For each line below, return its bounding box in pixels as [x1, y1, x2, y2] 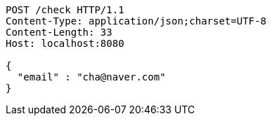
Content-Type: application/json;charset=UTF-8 [6, 15, 266, 27]
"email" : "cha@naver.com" [17, 71, 166, 83]
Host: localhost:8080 [6, 38, 124, 49]
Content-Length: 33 [6, 27, 112, 38]
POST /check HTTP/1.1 [6, 4, 124, 15]
